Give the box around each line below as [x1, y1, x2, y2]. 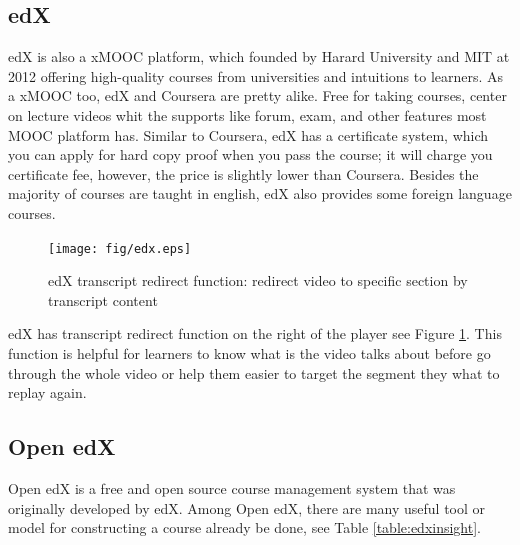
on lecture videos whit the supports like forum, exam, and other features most [8, 104, 487, 125]
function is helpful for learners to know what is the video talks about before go [8, 342, 491, 363]
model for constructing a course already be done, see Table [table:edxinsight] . [8, 517, 481, 538]
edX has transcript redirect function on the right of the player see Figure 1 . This [8, 323, 502, 344]
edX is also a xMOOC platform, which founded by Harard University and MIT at [8, 46, 510, 67]
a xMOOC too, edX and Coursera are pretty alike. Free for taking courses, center [8, 85, 507, 106]
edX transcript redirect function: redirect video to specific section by [48, 270, 468, 291]
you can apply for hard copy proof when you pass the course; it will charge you [8, 144, 493, 165]
